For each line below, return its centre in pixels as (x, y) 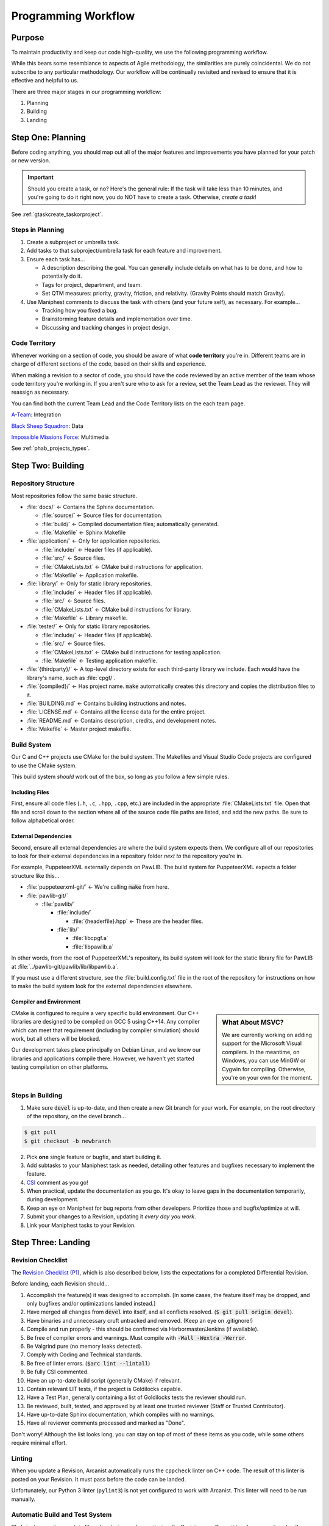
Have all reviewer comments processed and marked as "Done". (106, 1423)
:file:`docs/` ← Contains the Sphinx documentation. (90, 507)
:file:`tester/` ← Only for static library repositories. (89, 626)
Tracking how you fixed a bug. (80, 310)
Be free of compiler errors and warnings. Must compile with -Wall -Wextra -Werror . (136, 1337)
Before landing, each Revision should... (60, 1284)
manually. (23, 1499)
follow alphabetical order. (43, 820)
